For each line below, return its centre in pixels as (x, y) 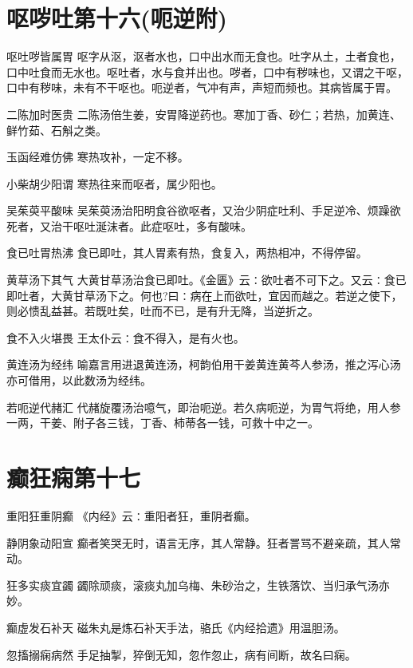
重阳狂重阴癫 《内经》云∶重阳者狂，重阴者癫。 (131, 515)
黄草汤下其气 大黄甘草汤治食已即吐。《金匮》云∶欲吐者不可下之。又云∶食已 (206, 280)
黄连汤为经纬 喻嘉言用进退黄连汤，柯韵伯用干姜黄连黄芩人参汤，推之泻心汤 (204, 364)
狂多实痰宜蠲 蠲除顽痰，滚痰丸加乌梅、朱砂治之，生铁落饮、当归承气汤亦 (198, 585)
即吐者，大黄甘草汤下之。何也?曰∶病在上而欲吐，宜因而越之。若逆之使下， (205, 295)
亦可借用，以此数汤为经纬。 (79, 380)
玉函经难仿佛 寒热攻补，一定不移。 (98, 157)
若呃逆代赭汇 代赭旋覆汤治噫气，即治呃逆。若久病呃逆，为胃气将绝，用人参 (204, 407)
